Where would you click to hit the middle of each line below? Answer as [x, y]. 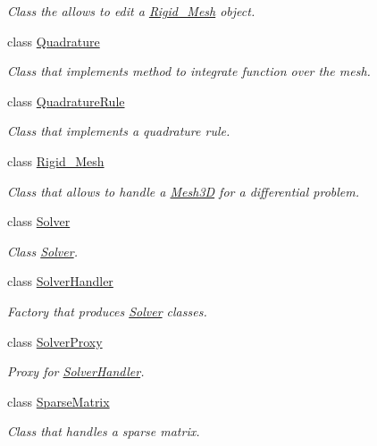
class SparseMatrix [59, 401]
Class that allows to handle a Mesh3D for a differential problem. [184, 191]
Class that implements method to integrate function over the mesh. [189, 71]
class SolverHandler [60, 281]
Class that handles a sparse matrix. [104, 431]
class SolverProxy [55, 341]
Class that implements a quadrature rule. [119, 131]
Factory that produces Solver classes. [107, 311]
